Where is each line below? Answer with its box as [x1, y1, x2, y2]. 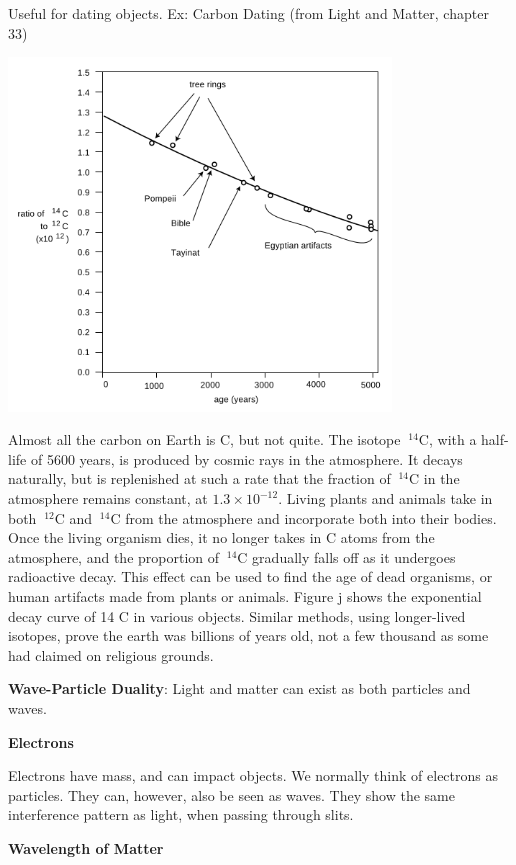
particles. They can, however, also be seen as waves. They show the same [8, 784, 455, 805]
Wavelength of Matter [8, 837, 164, 858]
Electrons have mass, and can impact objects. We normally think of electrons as [8, 765, 498, 786]
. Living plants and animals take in [278, 488, 493, 509]
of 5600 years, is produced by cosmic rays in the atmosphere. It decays [30, 448, 463, 469]
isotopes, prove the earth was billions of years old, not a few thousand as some [8, 625, 489, 646]
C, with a [418, 429, 477, 450]
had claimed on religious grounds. [8, 644, 214, 665]
